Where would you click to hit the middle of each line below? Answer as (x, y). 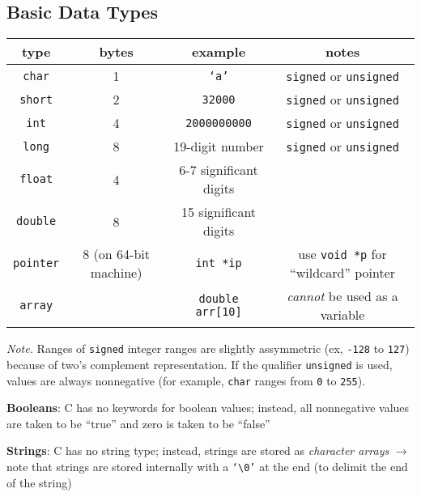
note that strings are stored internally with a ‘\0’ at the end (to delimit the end (207, 466)
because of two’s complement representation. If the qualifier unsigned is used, (200, 364)
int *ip (219, 263)
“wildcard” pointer (343, 273)
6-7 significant (219, 170)
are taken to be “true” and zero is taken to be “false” (138, 423)
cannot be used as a (342, 296)
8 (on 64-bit (116, 254)
